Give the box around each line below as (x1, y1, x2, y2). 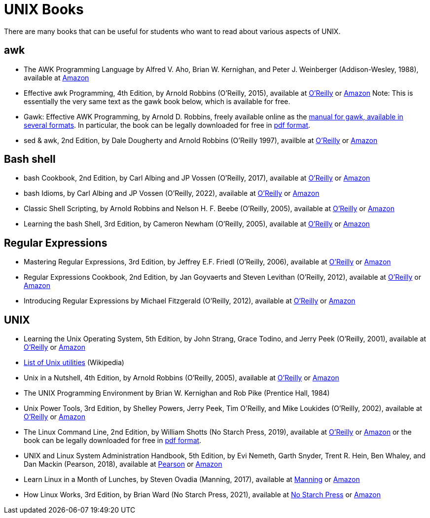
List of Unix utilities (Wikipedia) (24, 358, 124, 367)
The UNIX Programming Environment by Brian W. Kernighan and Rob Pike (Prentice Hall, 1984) (24, 389, 330, 398)
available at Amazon (24, 73, 89, 82)
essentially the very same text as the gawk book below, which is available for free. (24, 97, 290, 106)
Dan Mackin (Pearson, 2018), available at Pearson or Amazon (24, 460, 222, 469)
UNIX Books (4, 1, 84, 18)
